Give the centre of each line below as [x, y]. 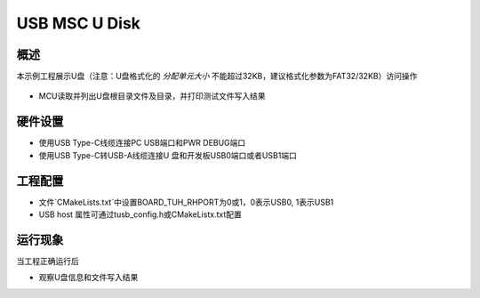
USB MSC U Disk [79, 23]
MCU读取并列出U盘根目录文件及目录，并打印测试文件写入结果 [152, 96]
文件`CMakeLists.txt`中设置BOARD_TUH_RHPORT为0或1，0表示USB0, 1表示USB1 [186, 202]
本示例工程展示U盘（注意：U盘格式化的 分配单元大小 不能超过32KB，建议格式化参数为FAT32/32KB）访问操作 [217, 77]
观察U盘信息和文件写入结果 [88, 278]
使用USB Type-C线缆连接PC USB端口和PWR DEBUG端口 [142, 143]
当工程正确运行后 [48, 261]
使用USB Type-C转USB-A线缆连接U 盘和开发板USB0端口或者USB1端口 [168, 155]
